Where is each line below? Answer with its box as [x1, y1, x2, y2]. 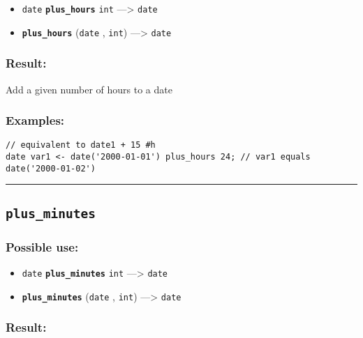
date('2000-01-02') [6, 163, 96, 174]
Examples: [6, 112, 65, 129]
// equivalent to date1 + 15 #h [6, 140, 156, 151]
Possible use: [6, 238, 79, 255]
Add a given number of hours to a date [6, 82, 172, 96]
